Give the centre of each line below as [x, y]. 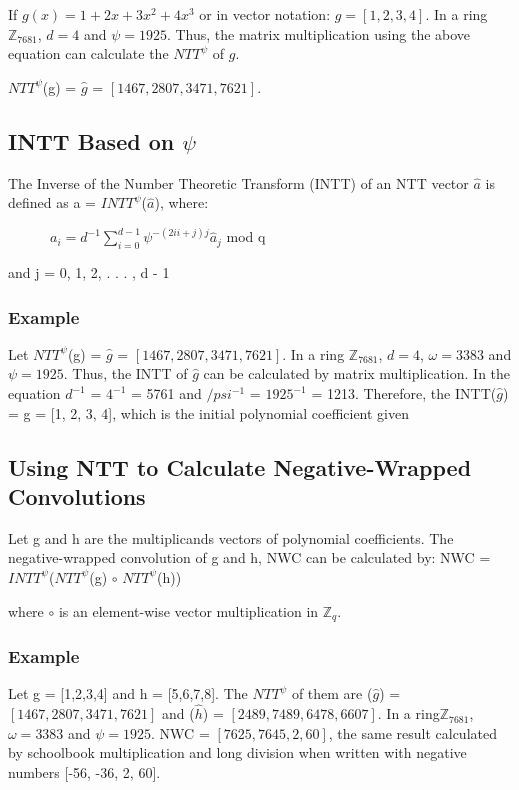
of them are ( [332, 693]
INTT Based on [91, 140]
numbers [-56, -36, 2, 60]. [84, 771]
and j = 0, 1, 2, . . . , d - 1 [89, 272]
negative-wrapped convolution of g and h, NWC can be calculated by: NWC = [249, 557]
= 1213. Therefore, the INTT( [404, 393]
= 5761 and [166, 393]
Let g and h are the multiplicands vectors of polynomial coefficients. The [231, 537]
